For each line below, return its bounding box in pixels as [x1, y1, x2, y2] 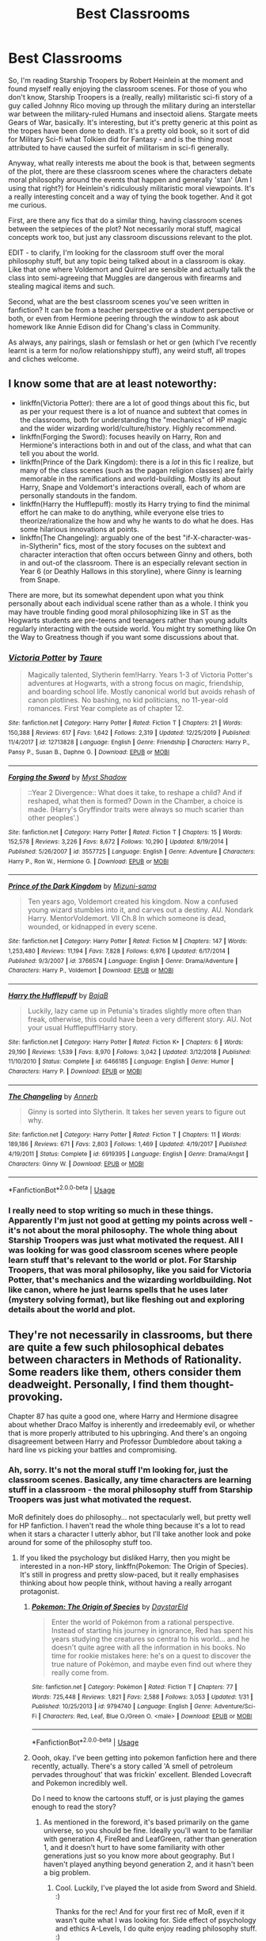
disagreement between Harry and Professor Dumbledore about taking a [8, 1437, 242, 1446]
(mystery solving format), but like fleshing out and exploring [8, 1294, 245, 1305]
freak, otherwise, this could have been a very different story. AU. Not [27, 1014, 253, 1024]
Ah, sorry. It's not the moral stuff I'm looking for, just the [8, 1464, 229, 1475]
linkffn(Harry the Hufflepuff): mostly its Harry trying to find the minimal [19, 499, 250, 508]
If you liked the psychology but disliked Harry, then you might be [19, 1553, 231, 1562]
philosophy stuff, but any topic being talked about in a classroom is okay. [8, 256, 246, 265]
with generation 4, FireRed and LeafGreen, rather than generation [43, 1834, 257, 1844]
